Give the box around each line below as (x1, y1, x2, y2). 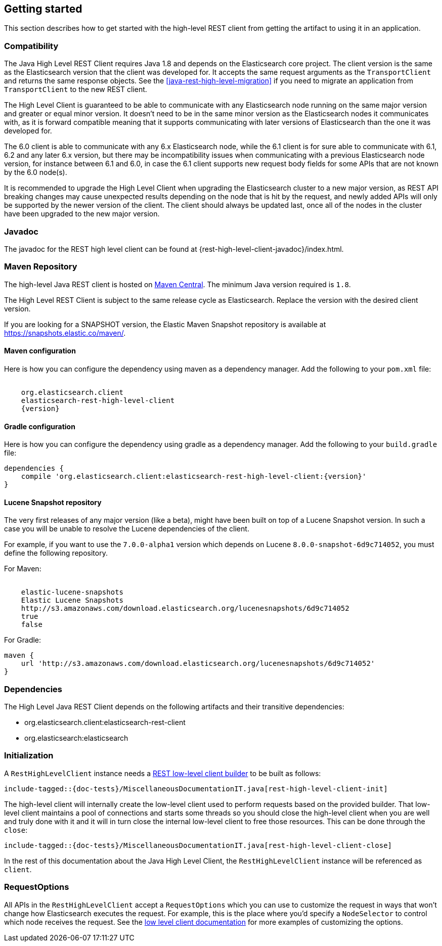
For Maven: (4, 564, 41, 573)
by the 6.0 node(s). (4, 168, 67, 177)
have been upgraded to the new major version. (4, 209, 160, 218)
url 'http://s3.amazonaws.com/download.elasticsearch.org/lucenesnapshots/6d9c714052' (21, 659, 375, 668)
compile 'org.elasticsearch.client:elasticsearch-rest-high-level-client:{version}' (21, 472, 367, 481)
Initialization (4, 750, 54, 761)
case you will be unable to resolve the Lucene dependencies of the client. (4, 524, 249, 533)
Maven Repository (4, 261, 77, 272)
